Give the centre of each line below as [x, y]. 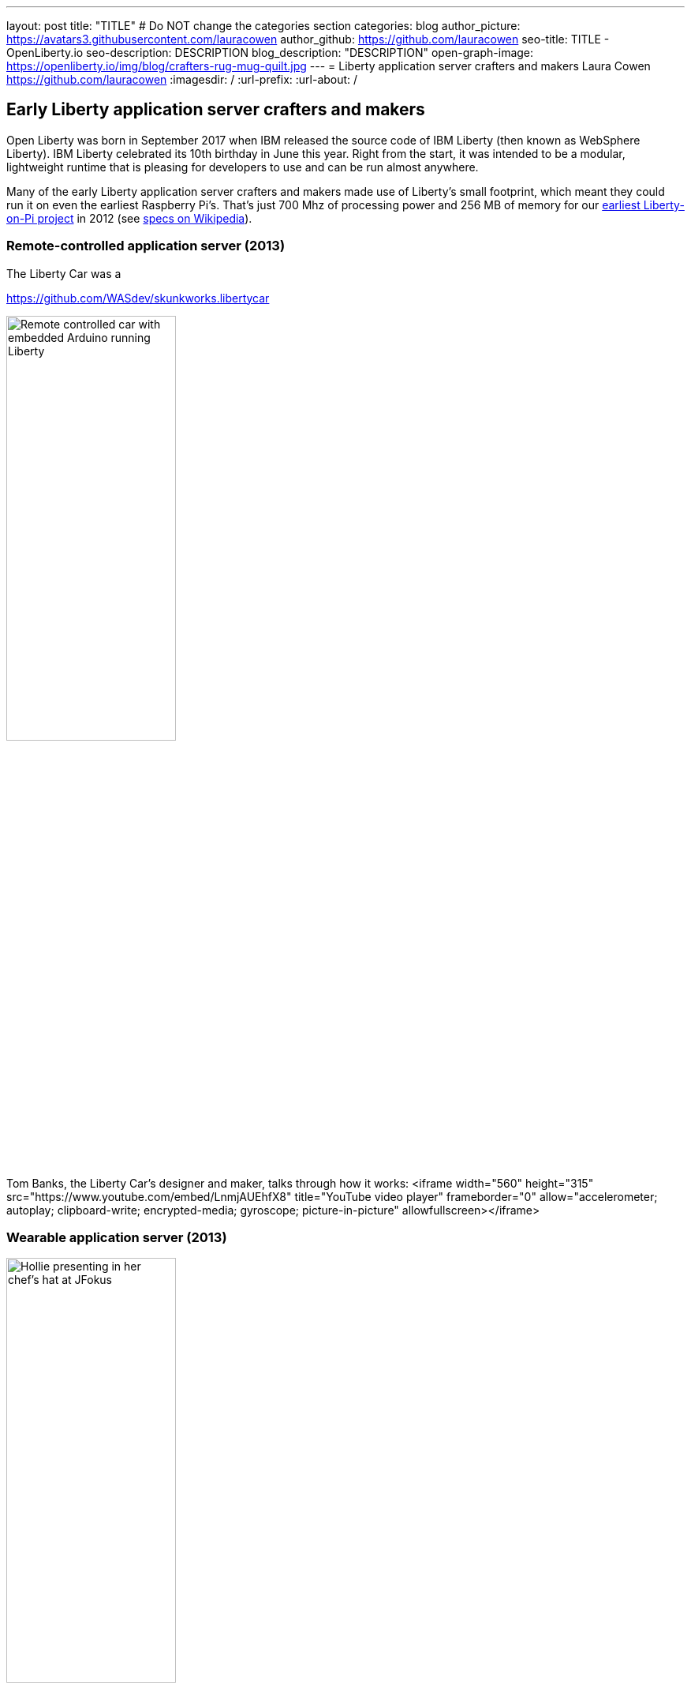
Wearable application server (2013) [117, 1237]
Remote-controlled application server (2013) [146, 246]
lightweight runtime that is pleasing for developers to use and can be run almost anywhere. [243, 167]
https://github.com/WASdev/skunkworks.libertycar [138, 298]
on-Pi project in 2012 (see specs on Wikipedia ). [129, 218]
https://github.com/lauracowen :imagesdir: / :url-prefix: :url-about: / [182, 79]
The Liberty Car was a [64, 273]
